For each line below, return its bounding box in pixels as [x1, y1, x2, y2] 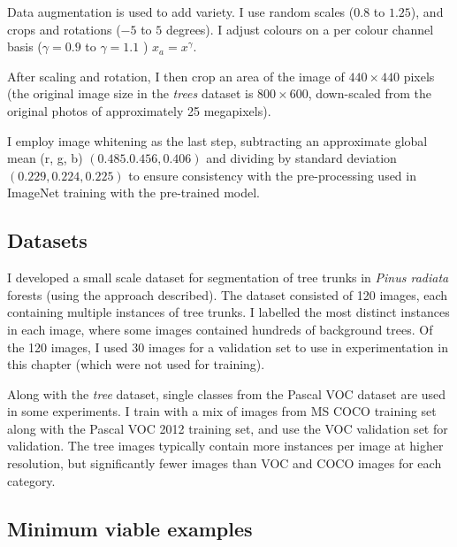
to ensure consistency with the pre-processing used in [128, 166, 416, 184]
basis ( [7, 37, 42, 56]
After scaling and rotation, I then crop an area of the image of [7, 66, 345, 85]
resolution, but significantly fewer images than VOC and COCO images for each [7, 454, 442, 473]
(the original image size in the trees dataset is [7, 84, 254, 103]
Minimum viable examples [7, 514, 253, 542]
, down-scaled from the [308, 84, 431, 103]
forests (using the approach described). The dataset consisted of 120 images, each [7, 285, 448, 304]
